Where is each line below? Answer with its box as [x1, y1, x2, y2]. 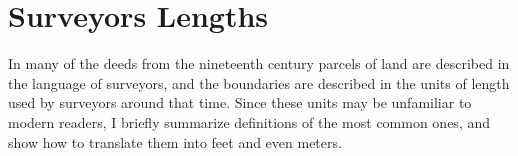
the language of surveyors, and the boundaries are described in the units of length [8, 72, 510, 93]
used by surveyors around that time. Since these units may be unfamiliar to [8, 92, 472, 113]
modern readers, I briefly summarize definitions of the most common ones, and [8, 111, 491, 132]
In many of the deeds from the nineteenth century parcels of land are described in [8, 53, 510, 74]
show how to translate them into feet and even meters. [8, 131, 342, 152]
